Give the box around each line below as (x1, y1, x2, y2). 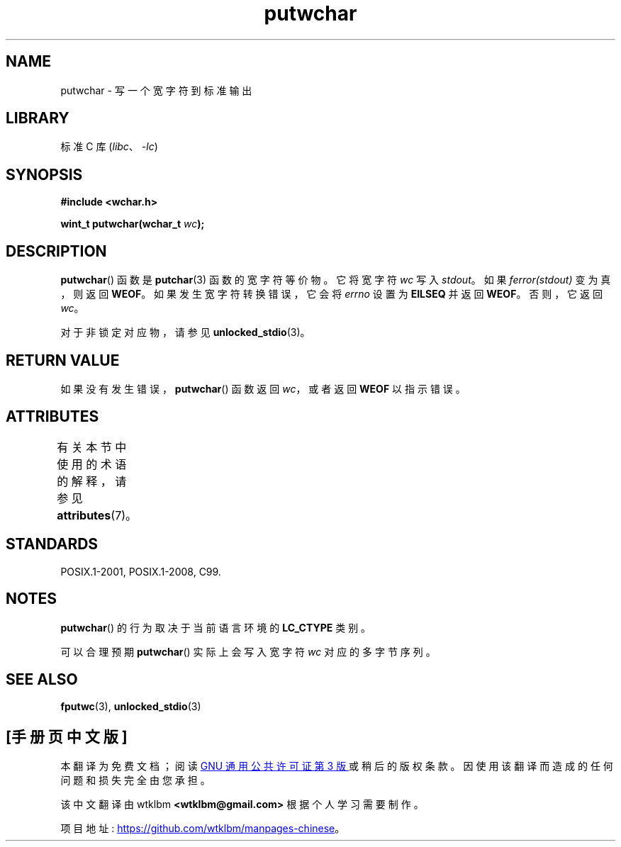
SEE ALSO (6, 670, 78, 688)
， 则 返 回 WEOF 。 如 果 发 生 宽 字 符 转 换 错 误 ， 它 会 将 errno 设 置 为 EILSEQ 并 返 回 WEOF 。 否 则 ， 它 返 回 (60, 288, 603, 301)
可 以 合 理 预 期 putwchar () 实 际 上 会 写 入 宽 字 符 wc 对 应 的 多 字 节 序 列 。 (60, 645, 436, 658)
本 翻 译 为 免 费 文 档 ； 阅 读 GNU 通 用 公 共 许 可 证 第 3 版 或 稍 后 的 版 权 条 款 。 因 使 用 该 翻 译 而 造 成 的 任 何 (60, 760, 613, 773)
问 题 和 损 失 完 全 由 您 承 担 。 (60, 774, 211, 787)
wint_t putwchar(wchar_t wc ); (60, 218, 205, 230)
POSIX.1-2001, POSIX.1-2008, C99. (60, 565, 221, 578)
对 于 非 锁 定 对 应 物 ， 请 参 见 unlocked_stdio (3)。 (60, 326, 310, 339)
